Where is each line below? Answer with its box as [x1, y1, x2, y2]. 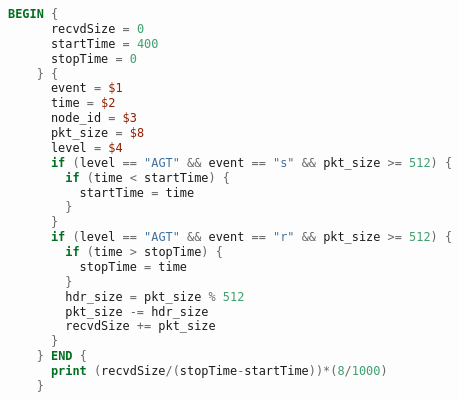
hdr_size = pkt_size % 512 [65, 289, 245, 304]
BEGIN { [8, 7, 59, 21]
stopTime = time [79, 259, 187, 274]
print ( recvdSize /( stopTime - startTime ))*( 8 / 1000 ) [50, 364, 388, 378]
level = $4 [50, 140, 123, 155]
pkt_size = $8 [50, 126, 145, 140]
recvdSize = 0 [50, 21, 145, 36]
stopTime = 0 [50, 51, 137, 66]
